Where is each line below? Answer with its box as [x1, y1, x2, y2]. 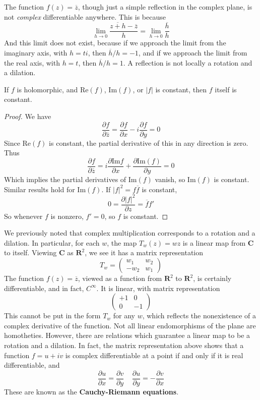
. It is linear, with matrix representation [96, 282, 220, 293]
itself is [215, 84, 237, 94]
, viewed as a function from [78, 273, 162, 283]
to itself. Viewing [4, 247, 57, 258]
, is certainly [193, 273, 232, 283]
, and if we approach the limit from [138, 47, 247, 58]
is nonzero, [50, 210, 84, 221]
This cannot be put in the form [4, 310, 101, 321]
